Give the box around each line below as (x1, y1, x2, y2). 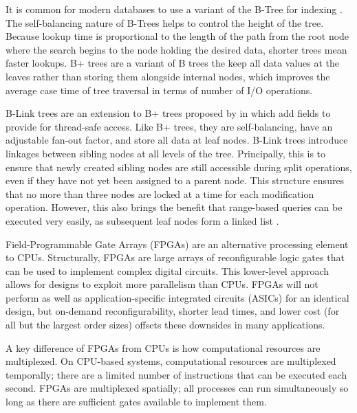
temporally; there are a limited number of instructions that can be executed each (6, 367, 347, 381)
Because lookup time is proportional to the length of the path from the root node (6, 29, 349, 43)
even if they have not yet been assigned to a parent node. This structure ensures (6, 173, 345, 188)
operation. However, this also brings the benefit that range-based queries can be (6, 200, 343, 214)
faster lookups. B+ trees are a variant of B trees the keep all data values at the (6, 56, 340, 70)
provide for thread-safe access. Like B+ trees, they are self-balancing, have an (6, 119, 333, 133)
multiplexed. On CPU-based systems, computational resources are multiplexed (6, 354, 336, 368)
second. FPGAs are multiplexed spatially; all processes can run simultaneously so (6, 381, 349, 395)
